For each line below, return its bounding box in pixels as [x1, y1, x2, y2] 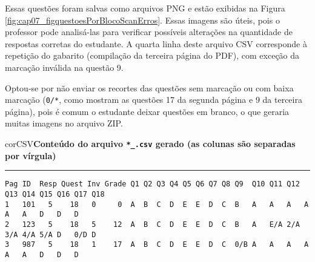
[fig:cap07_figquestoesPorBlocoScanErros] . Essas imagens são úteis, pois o [5, 13, 280, 26]
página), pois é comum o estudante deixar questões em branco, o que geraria [5, 105, 290, 117]
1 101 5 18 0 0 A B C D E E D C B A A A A [5, 200, 309, 209]
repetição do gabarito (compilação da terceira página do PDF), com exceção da [5, 49, 300, 62]
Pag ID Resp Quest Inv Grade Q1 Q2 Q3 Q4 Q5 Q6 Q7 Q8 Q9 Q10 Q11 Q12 [5, 180, 300, 189]
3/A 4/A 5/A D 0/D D [5, 230, 96, 239]
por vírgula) [5, 149, 56, 162]
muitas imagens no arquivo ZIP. [5, 117, 123, 129]
